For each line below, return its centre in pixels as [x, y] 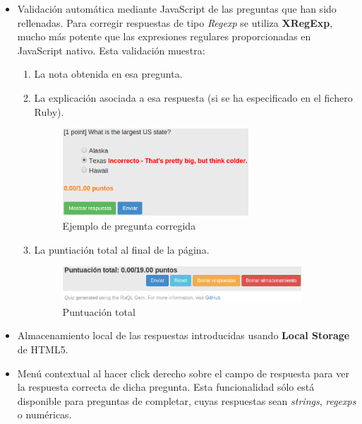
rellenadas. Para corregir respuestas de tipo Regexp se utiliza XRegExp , [175, 22]
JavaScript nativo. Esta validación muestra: [111, 50]
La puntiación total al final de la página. [122, 249]
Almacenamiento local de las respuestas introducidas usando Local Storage [183, 335]
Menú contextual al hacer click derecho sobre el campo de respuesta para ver [183, 373]
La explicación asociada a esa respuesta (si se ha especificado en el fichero [193, 97]
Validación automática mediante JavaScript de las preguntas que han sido [177, 8]
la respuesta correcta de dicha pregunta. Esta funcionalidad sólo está [166, 387]
